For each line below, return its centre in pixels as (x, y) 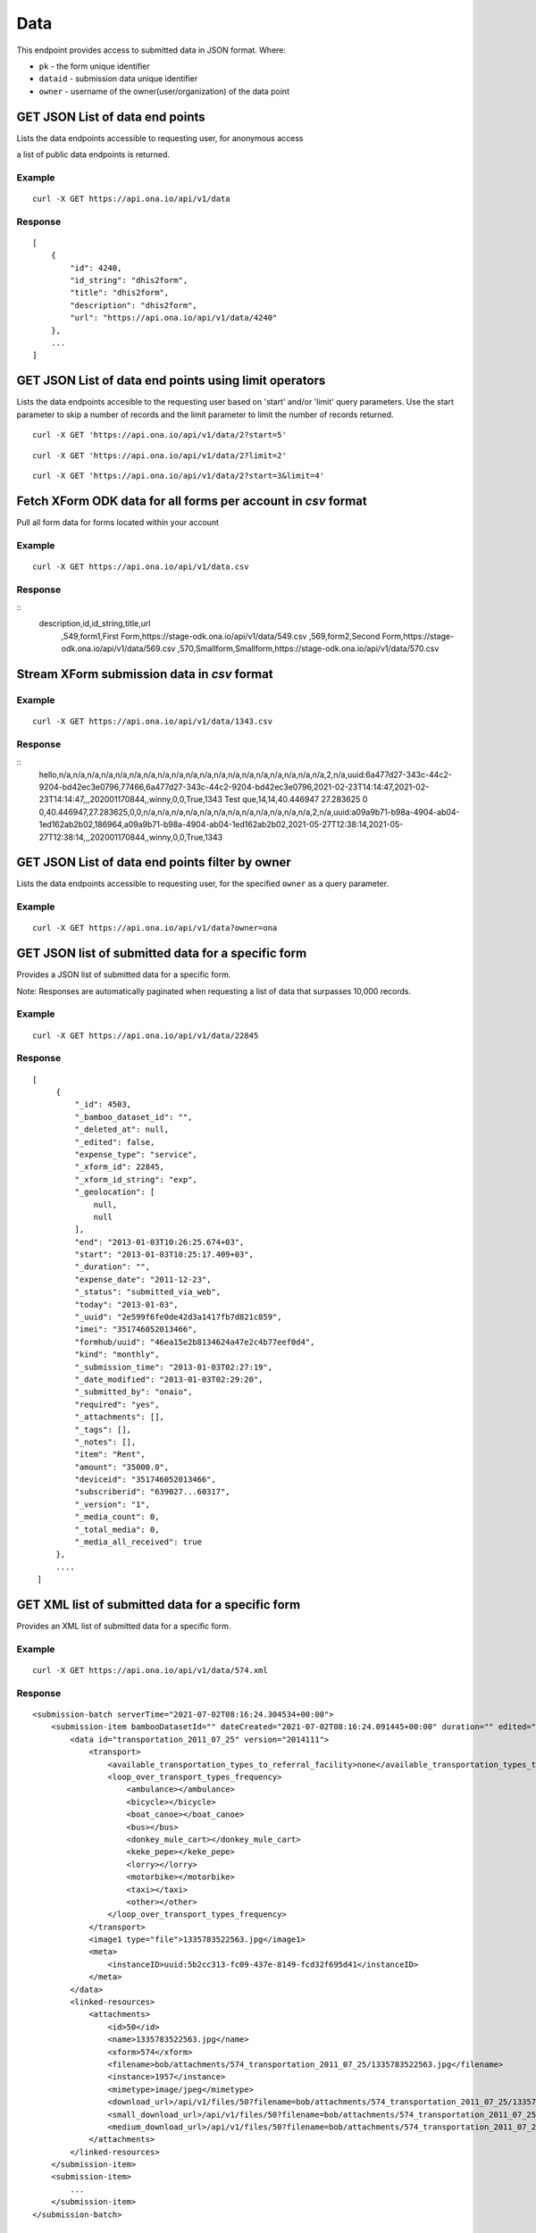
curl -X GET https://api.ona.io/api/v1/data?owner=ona (155, 928)
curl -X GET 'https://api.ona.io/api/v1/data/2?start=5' (160, 435)
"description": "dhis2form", (134, 305)
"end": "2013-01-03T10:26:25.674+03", (159, 1242)
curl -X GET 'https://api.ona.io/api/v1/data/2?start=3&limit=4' (179, 475)
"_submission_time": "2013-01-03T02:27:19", (173, 1367)
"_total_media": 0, (117, 1529)
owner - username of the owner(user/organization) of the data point (164, 91)
